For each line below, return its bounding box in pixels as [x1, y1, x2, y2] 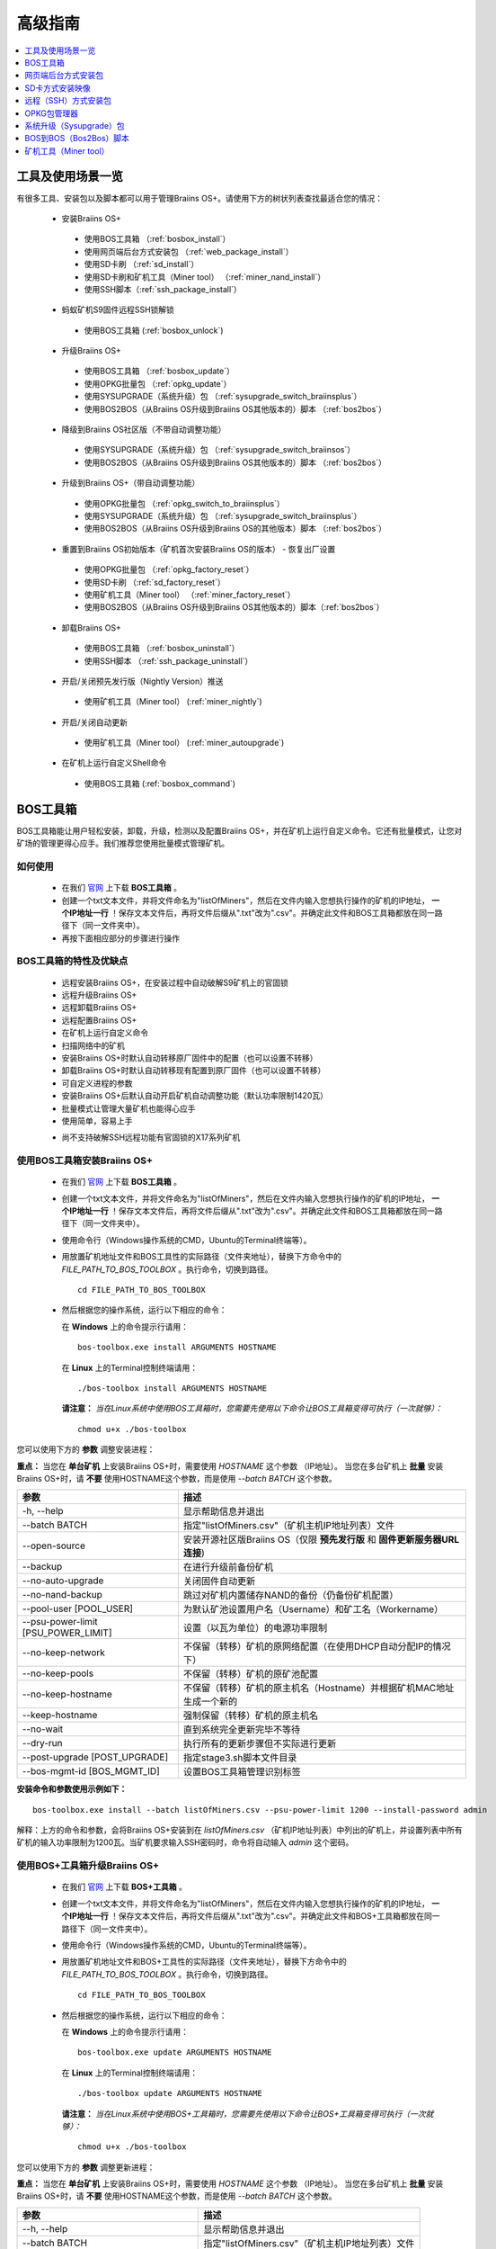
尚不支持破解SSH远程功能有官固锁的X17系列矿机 [61, 1132, 241, 1142]
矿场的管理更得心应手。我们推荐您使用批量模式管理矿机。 [16, 838, 229, 849]
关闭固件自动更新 [182, 1575, 256, 1588]
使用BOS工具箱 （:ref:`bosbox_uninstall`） [84, 643, 240, 654]
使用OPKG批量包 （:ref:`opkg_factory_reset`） [84, 564, 254, 575]
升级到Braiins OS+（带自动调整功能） [61, 478, 200, 488]
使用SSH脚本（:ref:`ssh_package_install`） [84, 283, 242, 294]
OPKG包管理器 [24, 108, 79, 119]
